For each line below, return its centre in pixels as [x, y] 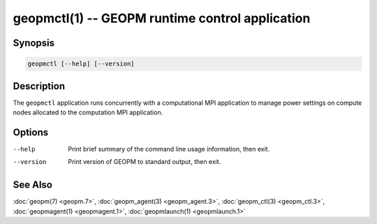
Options [31, 132]
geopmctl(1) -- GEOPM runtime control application [162, 18]
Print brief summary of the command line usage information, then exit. [169, 149]
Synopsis [34, 43]
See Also [32, 185]
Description [39, 86]
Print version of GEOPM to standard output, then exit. [145, 162]
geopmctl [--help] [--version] [81, 64]
